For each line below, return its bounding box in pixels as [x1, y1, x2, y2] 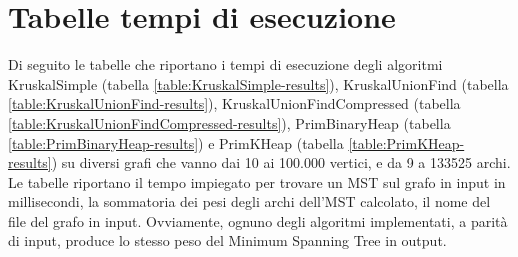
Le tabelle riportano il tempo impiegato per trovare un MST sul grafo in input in [8, 171, 506, 192]
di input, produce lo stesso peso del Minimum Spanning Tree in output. [8, 230, 447, 251]
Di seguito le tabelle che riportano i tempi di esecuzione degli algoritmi [8, 54, 443, 75]
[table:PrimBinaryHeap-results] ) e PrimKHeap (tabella [8, 132, 344, 153]
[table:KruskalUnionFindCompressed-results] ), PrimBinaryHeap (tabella [8, 112, 451, 133]
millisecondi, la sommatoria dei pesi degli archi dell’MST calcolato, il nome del [8, 191, 491, 212]
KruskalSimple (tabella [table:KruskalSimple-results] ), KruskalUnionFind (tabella [8, 73, 509, 94]
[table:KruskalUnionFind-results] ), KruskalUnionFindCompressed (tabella [8, 93, 461, 114]
